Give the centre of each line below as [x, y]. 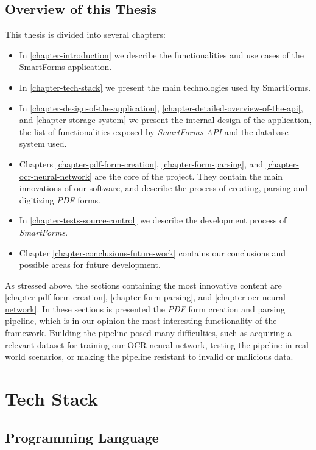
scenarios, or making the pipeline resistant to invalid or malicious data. [161, 357]
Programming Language [82, 437]
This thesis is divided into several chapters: [85, 34]
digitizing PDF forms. [60, 199]
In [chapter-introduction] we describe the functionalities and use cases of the [161, 54]
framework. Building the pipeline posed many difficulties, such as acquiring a [149, 333]
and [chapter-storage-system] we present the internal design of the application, [165, 120]
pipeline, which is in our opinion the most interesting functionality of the [141, 321]
